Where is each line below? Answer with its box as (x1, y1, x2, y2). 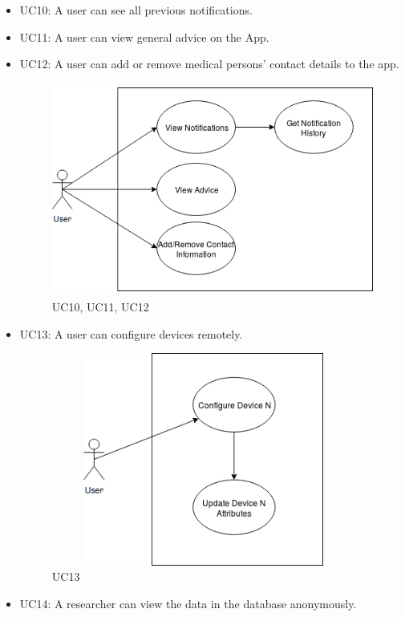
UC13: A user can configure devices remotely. (19, 325, 243, 342)
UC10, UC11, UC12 (51, 298, 149, 315)
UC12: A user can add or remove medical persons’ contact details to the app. (19, 55, 399, 72)
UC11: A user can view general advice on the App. (19, 28, 269, 45)
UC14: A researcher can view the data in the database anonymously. (19, 595, 357, 611)
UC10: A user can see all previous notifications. (19, 2, 253, 18)
